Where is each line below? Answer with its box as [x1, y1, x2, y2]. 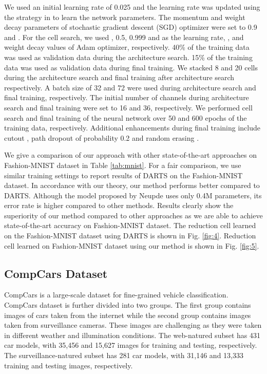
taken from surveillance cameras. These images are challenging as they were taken [4, 320, 262, 330]
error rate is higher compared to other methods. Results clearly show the [4, 200, 234, 211]
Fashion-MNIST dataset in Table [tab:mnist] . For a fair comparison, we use [4, 159, 241, 170]
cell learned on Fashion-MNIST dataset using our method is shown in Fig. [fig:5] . [4, 240, 259, 251]
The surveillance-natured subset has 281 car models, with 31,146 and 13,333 [4, 350, 243, 361]
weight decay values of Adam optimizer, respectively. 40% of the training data [4, 42, 250, 52]
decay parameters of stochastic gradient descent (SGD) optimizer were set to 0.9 [4, 22, 257, 32]
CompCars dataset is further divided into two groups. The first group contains [4, 300, 251, 310]
